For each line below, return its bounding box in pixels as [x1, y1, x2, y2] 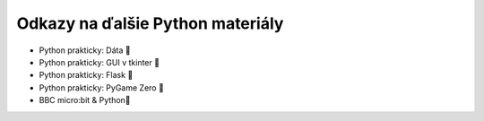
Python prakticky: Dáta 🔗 [39, 45, 131, 56]
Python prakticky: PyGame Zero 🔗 [39, 82, 165, 93]
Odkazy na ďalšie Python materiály [16, 13, 284, 33]
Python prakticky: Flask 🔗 [39, 70, 134, 81]
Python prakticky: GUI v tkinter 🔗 [39, 56, 160, 67]
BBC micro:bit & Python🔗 [39, 95, 131, 106]
